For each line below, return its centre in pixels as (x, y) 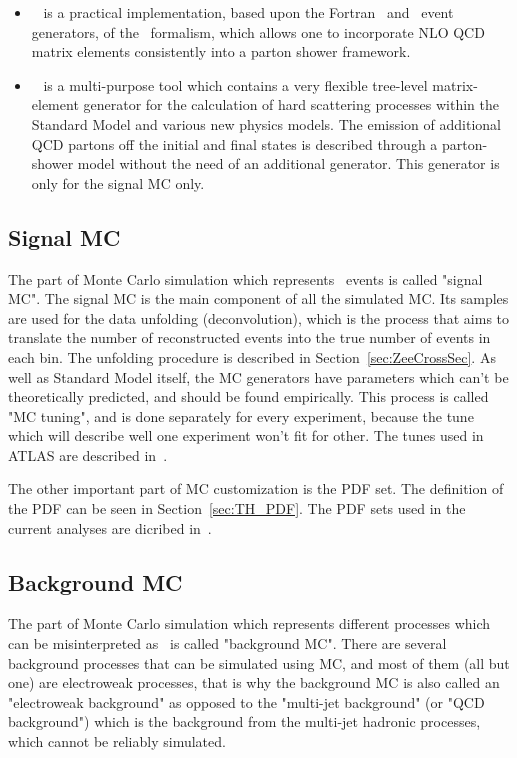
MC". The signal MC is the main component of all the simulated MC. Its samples (258, 298)
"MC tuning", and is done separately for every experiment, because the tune (241, 415)
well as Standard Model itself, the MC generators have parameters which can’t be (258, 376)
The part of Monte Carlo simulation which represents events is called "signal (245, 278)
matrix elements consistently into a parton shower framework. (221, 51)
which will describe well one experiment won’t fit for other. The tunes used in (246, 435)
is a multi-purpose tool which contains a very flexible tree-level (235, 84)
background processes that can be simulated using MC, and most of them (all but (259, 662)
